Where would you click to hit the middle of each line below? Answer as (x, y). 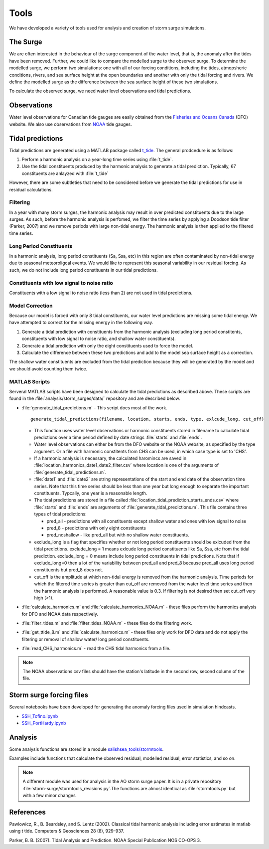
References (27, 812)
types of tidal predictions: (60, 514)
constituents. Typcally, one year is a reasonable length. (91, 493)
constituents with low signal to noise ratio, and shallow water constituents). (99, 339)
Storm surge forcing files (49, 695)
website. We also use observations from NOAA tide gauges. (70, 124)
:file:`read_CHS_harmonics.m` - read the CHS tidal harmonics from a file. (96, 649)
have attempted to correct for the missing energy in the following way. (81, 323)
